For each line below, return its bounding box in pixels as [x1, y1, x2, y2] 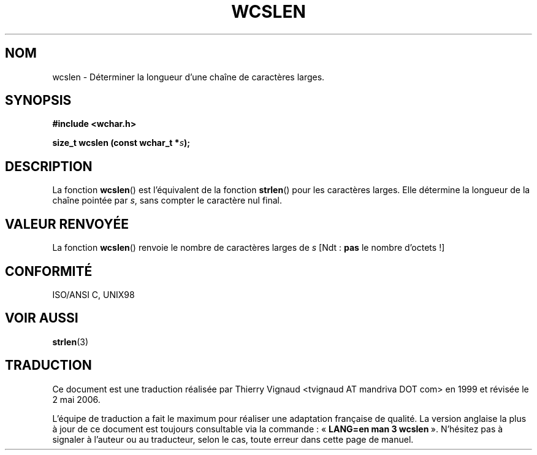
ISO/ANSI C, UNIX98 [52, 289, 135, 300]
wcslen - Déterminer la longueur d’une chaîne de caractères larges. [52, 71, 325, 82]
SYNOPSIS [5, 93, 72, 109]
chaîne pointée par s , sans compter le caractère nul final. [52, 195, 283, 206]
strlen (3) [52, 336, 89, 347]
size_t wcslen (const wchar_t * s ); [52, 137, 191, 148]
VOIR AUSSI [5, 310, 78, 326]
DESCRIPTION [5, 158, 93, 174]
